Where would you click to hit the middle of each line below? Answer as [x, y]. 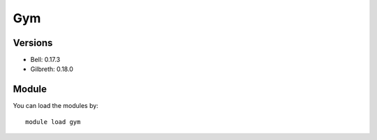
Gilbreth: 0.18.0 [52, 69]
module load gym [53, 122]
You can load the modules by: [56, 106]
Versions [33, 43]
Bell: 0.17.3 [45, 60]
